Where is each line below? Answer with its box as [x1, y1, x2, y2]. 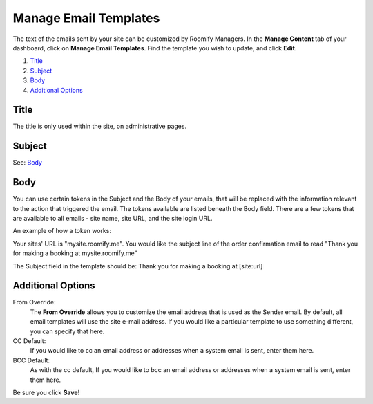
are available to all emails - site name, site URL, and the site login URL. [12, 214, 213, 222]
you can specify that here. [30, 327, 105, 336]
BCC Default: [12, 356, 50, 365]
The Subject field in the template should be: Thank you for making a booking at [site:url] [12, 261, 263, 270]
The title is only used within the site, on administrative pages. [12, 122, 186, 131]
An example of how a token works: [12, 227, 112, 235]
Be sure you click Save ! [12, 388, 80, 396]
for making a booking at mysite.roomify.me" [12, 249, 137, 257]
